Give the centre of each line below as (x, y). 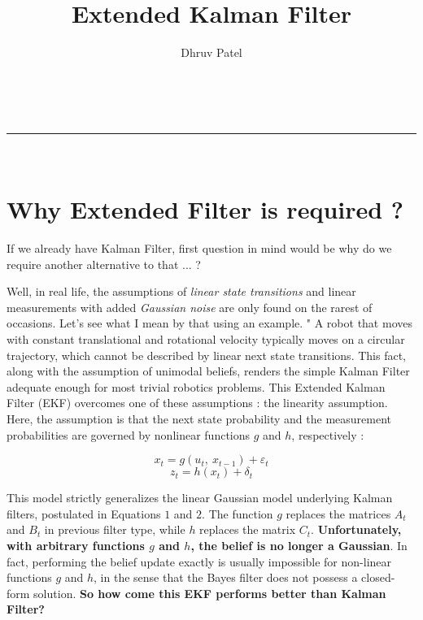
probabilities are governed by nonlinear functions (129, 434)
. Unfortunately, (356, 529)
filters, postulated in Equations (84, 513)
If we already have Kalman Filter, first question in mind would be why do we (199, 248)
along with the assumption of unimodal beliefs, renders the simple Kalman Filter (208, 371)
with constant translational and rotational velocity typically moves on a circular (206, 339)
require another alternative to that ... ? (104, 264)
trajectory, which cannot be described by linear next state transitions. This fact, (206, 355)
